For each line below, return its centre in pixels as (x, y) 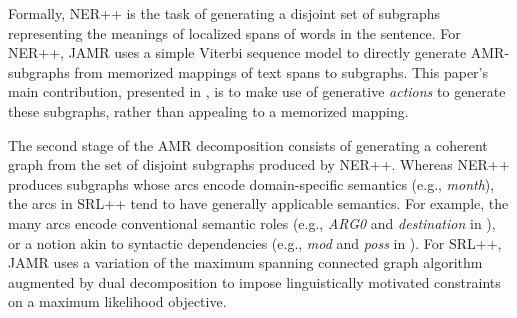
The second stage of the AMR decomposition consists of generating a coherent (248, 144)
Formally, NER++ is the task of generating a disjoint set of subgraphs (224, 13)
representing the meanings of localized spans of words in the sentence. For (234, 32)
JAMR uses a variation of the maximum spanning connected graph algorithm (245, 262)
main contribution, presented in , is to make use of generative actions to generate (257, 91)
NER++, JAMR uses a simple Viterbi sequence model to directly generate (237, 52)
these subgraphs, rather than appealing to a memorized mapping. (208, 110)
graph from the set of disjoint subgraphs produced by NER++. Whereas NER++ (259, 164)
